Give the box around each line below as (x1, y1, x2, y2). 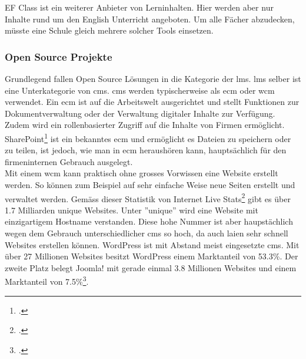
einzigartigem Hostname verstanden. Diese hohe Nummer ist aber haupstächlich (5, 215, 293, 228)
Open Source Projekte (5, 49, 112, 64)
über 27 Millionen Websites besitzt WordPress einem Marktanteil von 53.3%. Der (5, 250, 298, 262)
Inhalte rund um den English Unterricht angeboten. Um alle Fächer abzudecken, (5, 12, 295, 25)
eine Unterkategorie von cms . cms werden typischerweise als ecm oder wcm (5, 84, 275, 96)
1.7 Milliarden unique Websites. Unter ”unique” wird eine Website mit (5, 203, 258, 216)
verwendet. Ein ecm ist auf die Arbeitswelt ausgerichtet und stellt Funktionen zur (5, 95, 300, 108)
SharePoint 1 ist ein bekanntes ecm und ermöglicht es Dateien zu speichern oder (5, 130, 291, 144)
